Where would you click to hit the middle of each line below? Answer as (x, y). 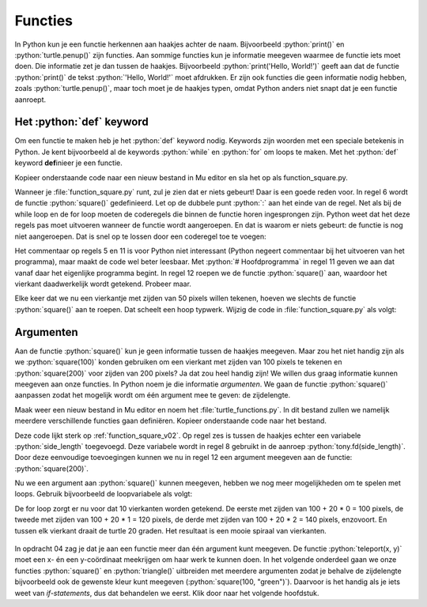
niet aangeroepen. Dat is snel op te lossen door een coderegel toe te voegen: (140, 236)
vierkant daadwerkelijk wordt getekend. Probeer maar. (103, 284)
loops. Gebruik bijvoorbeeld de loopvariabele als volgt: (104, 494)
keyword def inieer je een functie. (68, 163)
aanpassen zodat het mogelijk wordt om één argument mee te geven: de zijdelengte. (153, 395)
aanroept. (30, 100)
